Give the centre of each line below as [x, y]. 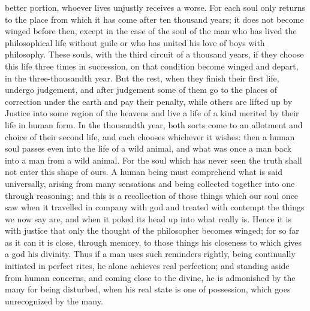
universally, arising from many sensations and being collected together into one [150, 183]
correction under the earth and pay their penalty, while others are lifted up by [149, 101]
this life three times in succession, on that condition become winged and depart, [152, 66]
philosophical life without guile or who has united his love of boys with [135, 42]
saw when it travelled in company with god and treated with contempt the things [155, 207]
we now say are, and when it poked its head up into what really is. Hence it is [148, 218]
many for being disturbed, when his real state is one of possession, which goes [148, 289]
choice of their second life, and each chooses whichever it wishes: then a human [150, 136]
